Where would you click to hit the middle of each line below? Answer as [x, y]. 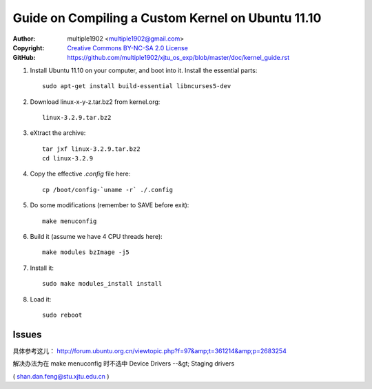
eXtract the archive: [58, 133]
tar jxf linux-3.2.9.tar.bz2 [91, 149]
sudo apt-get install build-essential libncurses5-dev [137, 86]
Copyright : [29, 48]
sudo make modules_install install [102, 284]
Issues [27, 334]
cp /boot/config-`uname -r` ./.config [108, 190]
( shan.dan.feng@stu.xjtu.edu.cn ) [61, 376]
